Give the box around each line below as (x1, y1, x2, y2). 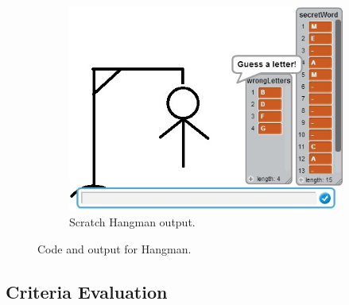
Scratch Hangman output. (69, 214, 196, 230)
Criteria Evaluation (6, 279, 168, 303)
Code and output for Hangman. (37, 240, 192, 257)
